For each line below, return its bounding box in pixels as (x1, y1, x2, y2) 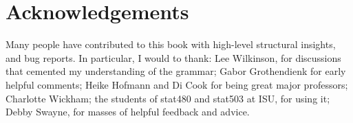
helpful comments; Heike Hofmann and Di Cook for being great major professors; (6, 77, 348, 91)
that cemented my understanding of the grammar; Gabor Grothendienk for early (6, 64, 346, 78)
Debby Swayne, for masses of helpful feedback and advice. (6, 104, 250, 119)
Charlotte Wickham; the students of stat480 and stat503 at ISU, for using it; (6, 91, 330, 105)
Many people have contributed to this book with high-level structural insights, (6, 37, 336, 52)
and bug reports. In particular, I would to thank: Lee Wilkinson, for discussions (6, 50, 341, 65)
